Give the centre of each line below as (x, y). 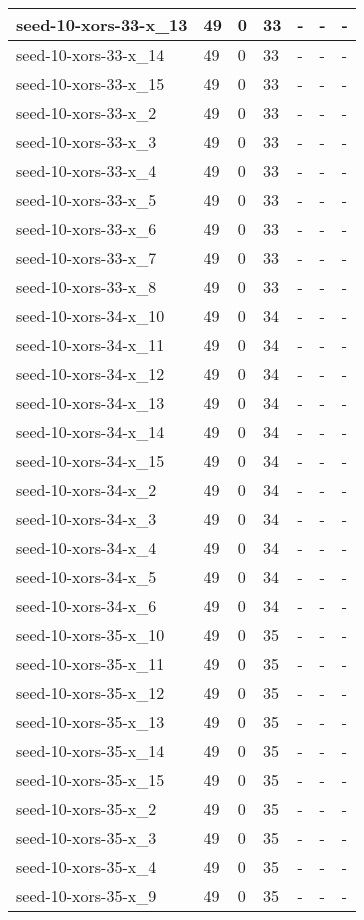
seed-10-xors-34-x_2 (86, 489)
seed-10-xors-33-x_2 (86, 112)
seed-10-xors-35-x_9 (86, 895)
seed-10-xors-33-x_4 (86, 170)
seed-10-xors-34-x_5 (86, 576)
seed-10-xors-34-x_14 (90, 431)
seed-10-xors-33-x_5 (86, 199)
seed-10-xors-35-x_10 (90, 634)
